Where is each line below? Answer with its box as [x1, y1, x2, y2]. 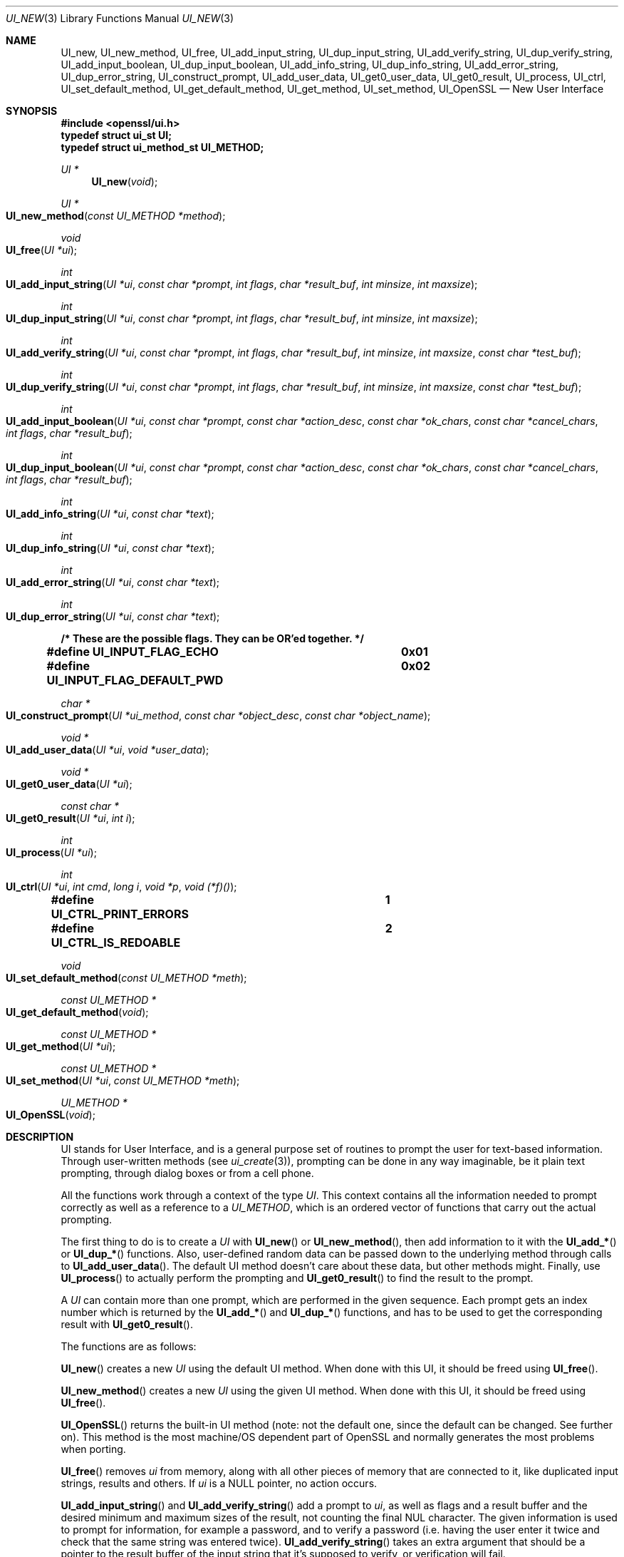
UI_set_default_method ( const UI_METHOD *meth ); [6, 972, 247, 984]
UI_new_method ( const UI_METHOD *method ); [6, 210, 226, 222]
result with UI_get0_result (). [61, 1318, 193, 1330]
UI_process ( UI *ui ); [6, 846, 97, 858]
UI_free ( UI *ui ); [6, 244, 77, 256]
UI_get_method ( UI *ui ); [6, 1040, 116, 1052]
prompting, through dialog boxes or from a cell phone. [61, 1167, 314, 1179]
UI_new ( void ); [91, 175, 158, 187]
